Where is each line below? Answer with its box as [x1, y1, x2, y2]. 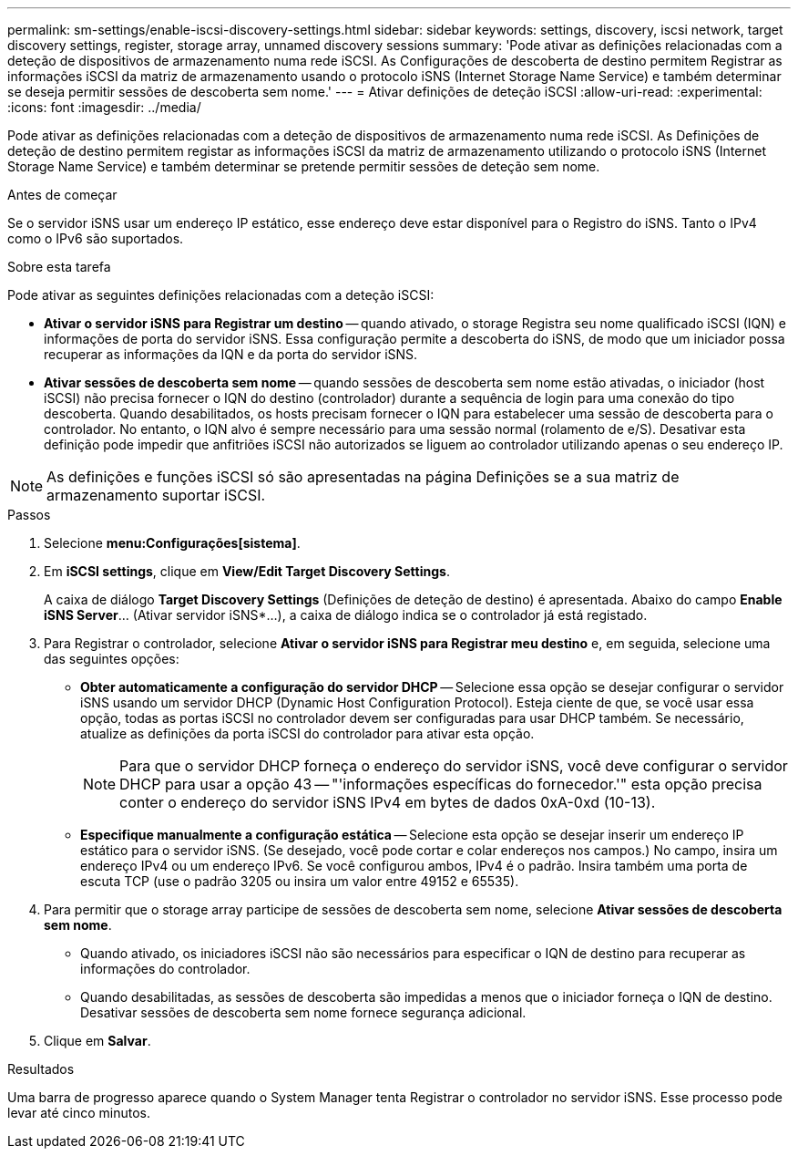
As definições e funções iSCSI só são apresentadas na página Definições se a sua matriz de [46, 468, 680, 486]
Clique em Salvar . [44, 1033, 151, 1048]
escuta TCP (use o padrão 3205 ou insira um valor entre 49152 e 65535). [80, 873, 519, 889]
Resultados [7, 1061, 75, 1077]
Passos [7, 507, 51, 522]
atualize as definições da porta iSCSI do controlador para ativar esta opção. [80, 726, 535, 741]
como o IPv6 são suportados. [7, 231, 184, 246]
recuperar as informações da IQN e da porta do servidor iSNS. [44, 346, 418, 362]
